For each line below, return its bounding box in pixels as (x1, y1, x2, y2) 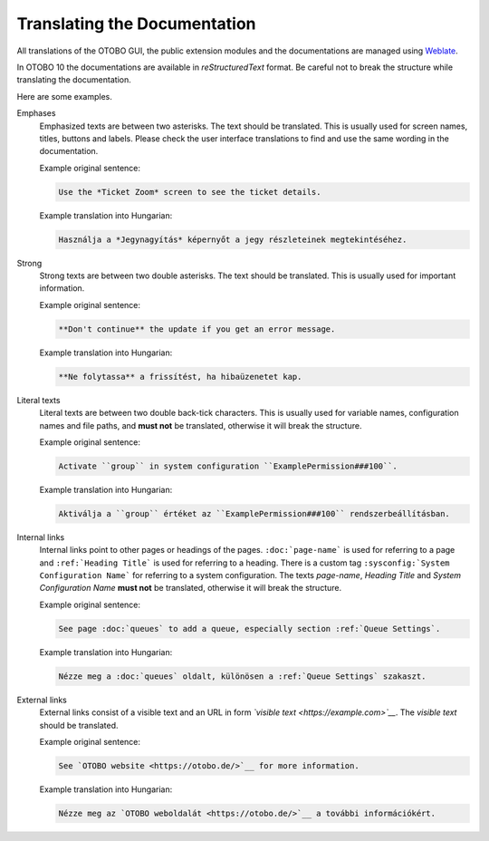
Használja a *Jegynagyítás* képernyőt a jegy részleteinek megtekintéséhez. (58, 234, 407, 245)
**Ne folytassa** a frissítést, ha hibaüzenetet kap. (58, 372, 302, 382)
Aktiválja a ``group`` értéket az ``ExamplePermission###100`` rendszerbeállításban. (58, 508, 450, 518)
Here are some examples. (16, 91, 113, 101)
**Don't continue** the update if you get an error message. (58, 324, 336, 334)
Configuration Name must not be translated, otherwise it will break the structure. (39, 583, 342, 594)
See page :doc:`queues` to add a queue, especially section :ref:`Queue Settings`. (58, 623, 441, 633)
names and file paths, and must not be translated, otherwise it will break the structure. (39, 420, 362, 430)
